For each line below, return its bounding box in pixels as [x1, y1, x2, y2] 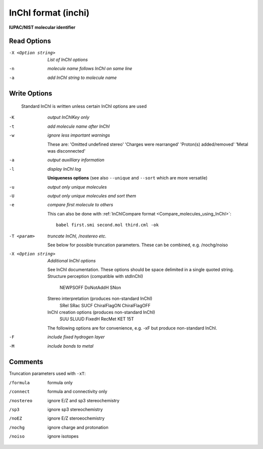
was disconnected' [47, 148, 86, 154]
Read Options [9, 37, 51, 45]
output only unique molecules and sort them [47, 193, 136, 198]
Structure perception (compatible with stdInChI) [47, 273, 143, 279]
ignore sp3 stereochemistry [47, 407, 103, 412]
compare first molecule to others [47, 202, 113, 208]
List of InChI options [47, 57, 88, 62]
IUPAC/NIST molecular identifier [9, 24, 75, 30]
